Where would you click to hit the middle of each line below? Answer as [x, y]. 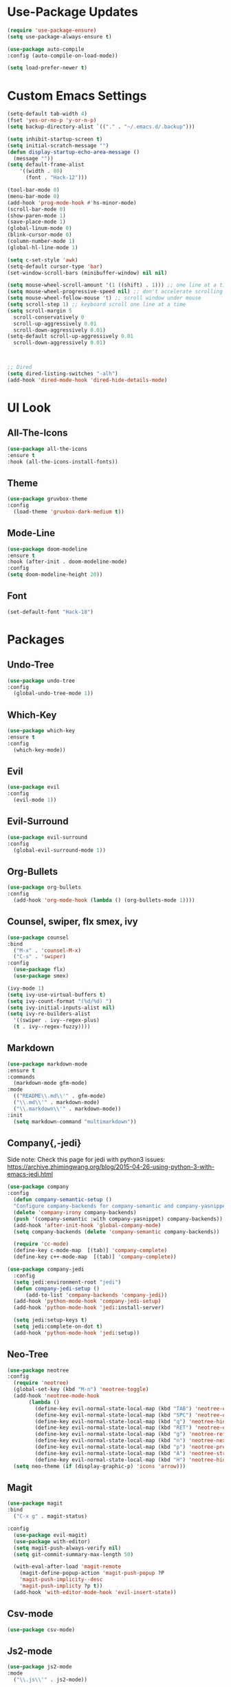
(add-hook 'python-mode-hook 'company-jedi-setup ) [87, 1302]
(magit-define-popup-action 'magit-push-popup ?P [92, 1573]
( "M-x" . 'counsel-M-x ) [47, 951]
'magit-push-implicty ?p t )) [61, 1586]
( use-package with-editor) [52, 1541]
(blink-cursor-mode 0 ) [40, 235]
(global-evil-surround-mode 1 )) [60, 850]
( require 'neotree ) [41, 1383]
